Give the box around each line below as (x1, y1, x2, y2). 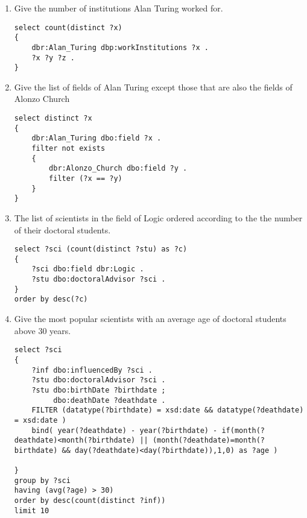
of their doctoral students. (14, 223, 111, 236)
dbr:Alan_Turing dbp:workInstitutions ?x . (31, 43, 209, 52)
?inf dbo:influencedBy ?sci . (31, 365, 153, 374)
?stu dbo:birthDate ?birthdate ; (31, 385, 166, 394)
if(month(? (221, 426, 265, 435)
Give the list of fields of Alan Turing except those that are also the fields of (14, 80, 293, 93)
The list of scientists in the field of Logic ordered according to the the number (14, 211, 303, 224)
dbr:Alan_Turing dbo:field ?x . (31, 134, 162, 143)
